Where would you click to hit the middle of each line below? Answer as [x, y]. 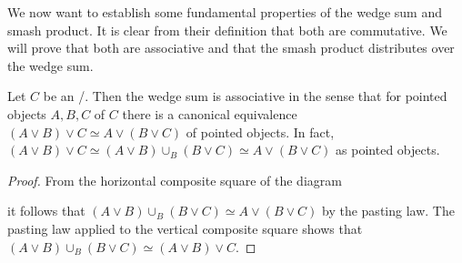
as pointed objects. [388, 150]
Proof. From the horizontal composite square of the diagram [175, 180]
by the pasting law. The [388, 211]
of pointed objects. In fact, [260, 131]
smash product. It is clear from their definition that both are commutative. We [227, 30]
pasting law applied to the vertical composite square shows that [185, 228]
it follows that [46, 211]
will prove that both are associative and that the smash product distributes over [231, 48]
